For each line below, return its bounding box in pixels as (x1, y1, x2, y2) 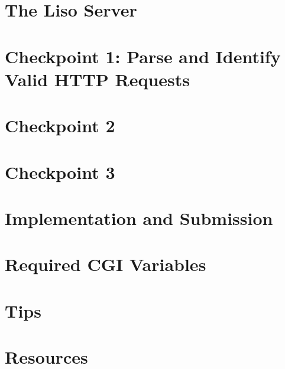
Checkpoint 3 (5, 159, 115, 184)
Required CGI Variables (5, 252, 206, 276)
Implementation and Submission (5, 205, 273, 230)
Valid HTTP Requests (5, 67, 190, 91)
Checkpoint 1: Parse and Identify (5, 44, 281, 68)
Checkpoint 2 (5, 113, 115, 138)
